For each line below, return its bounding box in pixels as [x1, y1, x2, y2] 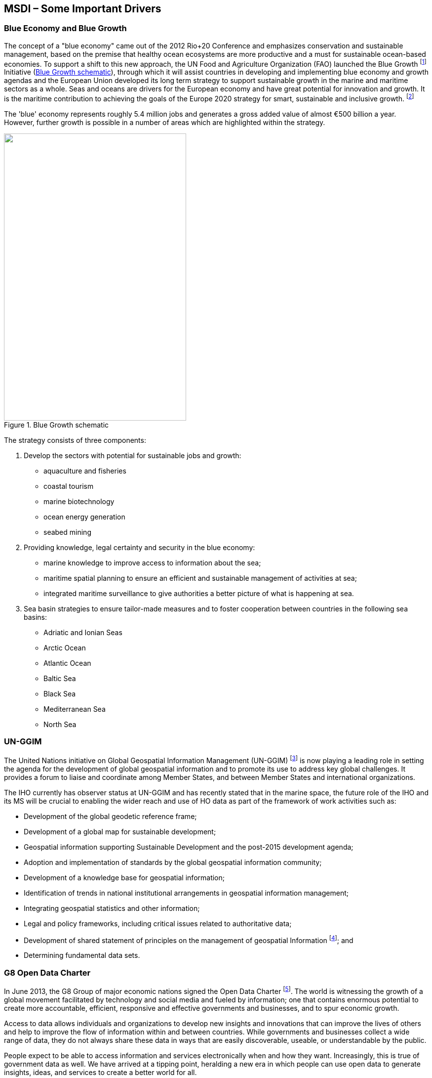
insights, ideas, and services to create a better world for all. [4, 1068, 197, 1077]
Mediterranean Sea [43, 705, 106, 714]
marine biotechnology [43, 497, 115, 506]
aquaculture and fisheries [43, 467, 126, 475]
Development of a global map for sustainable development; [24, 827, 216, 836]
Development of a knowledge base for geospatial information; [24, 873, 225, 882]
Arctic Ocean [43, 644, 86, 652]
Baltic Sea [43, 674, 76, 683]
